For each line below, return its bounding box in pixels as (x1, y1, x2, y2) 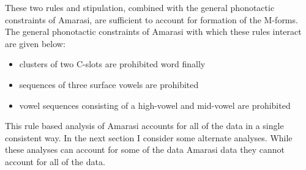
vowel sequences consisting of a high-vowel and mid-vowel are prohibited (19, 98, 291, 111)
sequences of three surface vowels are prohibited (19, 78, 199, 91)
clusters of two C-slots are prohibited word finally (19, 57, 206, 70)
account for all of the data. (5, 155, 105, 168)
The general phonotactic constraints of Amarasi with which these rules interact (5, 25, 302, 38)
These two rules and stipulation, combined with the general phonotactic (5, 1, 275, 13)
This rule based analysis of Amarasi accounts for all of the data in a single (5, 119, 284, 132)
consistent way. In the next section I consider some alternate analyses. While (5, 131, 293, 144)
